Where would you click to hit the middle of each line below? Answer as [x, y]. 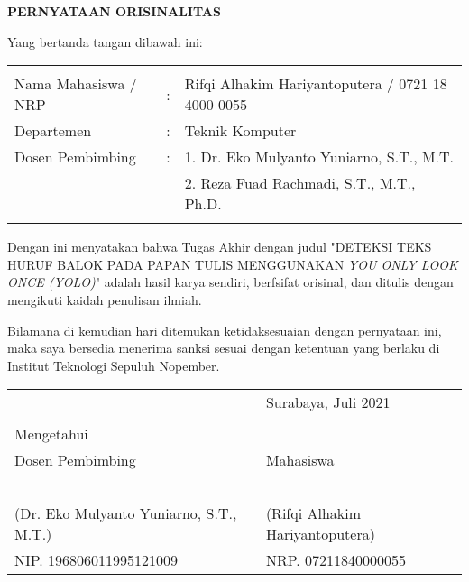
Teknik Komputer [240, 131]
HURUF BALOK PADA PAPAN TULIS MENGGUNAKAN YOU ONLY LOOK [233, 264]
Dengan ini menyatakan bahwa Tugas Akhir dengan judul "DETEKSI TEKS [220, 247]
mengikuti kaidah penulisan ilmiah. [105, 299]
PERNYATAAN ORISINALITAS [114, 11]
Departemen [53, 131]
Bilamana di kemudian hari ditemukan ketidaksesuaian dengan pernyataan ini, [225, 330]
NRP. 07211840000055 [336, 560]
